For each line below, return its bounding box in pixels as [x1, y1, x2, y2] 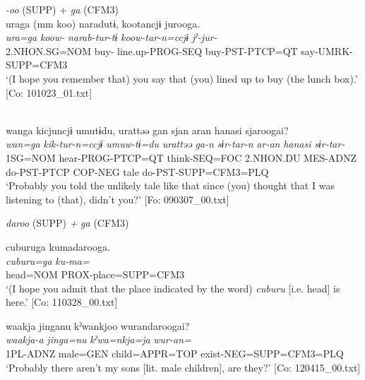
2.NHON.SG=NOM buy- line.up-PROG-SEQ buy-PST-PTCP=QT [6, 43, 298, 58]
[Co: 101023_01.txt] [6, 85, 92, 100]
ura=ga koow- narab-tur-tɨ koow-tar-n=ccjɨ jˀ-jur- [6, 30, 217, 44]
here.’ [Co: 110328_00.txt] [6, 295, 118, 309]
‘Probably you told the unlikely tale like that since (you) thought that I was [6, 178, 335, 193]
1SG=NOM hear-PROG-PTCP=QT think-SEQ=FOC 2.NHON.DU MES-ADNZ [6, 150, 357, 165]
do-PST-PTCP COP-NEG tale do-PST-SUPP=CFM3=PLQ [6, 164, 269, 179]
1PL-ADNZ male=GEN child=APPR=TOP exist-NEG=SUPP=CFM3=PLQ [6, 346, 344, 361]
